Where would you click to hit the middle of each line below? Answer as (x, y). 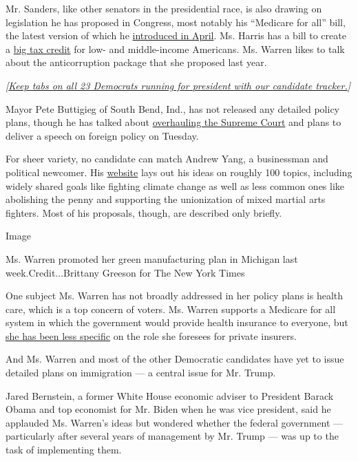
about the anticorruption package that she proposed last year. (136, 62)
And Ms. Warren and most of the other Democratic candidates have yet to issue (175, 359)
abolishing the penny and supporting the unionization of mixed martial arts (166, 199)
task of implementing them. (64, 450)
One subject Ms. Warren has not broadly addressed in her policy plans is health (174, 296)
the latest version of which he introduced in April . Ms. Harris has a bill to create (176, 35)
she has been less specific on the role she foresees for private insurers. (151, 335)
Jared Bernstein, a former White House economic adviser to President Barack (170, 395)
